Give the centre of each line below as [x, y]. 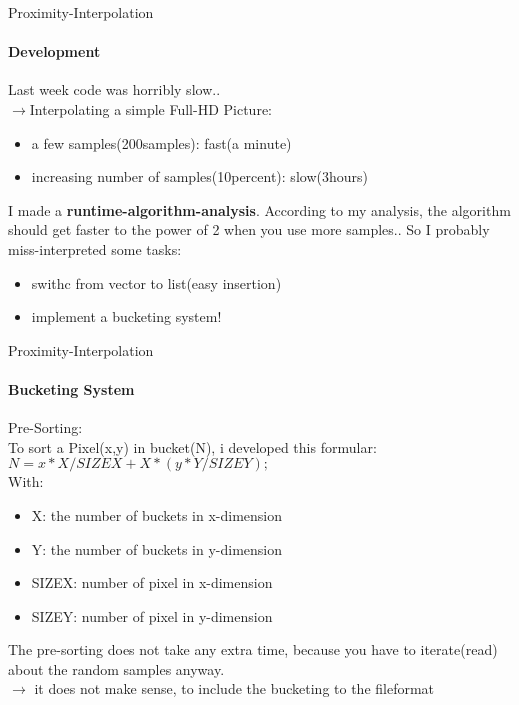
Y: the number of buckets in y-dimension [157, 548]
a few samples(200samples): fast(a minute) [161, 142]
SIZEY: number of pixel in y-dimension [152, 615]
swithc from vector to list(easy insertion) [156, 282]
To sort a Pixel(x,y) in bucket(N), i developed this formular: [192, 446]
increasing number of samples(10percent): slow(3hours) [199, 176]
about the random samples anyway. [116, 668]
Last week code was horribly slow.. [114, 89]
